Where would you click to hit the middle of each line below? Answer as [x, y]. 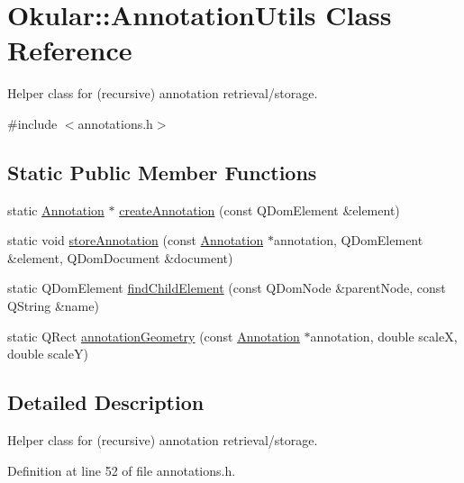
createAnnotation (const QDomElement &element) [259, 210]
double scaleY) [48, 354]
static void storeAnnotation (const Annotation [136, 240]
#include [32, 123]
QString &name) [53, 306]
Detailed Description [106, 402]
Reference [70, 50]
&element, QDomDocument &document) [120, 257]
